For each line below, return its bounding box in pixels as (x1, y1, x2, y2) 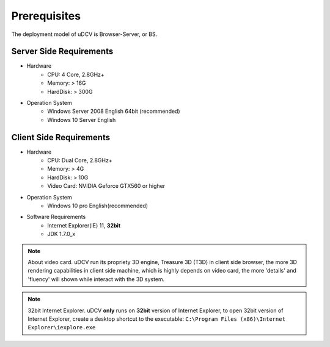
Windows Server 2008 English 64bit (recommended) (47, 107, 180, 115)
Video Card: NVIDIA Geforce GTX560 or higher (47, 182, 166, 190)
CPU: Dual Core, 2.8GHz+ (47, 157, 112, 164)
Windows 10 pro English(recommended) (47, 202, 148, 210)
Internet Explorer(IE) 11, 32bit (47, 221, 121, 229)
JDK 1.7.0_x (47, 231, 76, 238)
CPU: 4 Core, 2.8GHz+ (47, 71, 105, 78)
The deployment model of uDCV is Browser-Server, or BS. (11, 30, 158, 38)
